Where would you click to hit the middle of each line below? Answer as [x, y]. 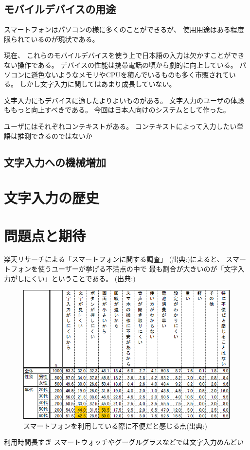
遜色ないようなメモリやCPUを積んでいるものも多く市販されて [130, 74]
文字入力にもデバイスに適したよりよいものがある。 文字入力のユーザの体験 [124, 100]
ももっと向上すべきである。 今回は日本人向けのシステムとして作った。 [117, 110]
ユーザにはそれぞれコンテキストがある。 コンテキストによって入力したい [120, 126]
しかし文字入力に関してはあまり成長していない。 [98, 84]
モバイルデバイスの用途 [60, 9]
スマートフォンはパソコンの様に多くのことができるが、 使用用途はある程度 [124, 29]
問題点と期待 [45, 236]
